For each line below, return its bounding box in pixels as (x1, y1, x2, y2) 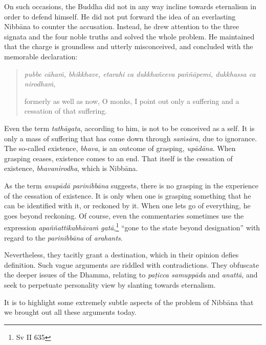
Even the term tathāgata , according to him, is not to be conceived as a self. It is (4, 122, 255, 133)
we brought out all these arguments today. (4, 307, 137, 317)
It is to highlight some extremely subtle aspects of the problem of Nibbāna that (4, 296, 254, 307)
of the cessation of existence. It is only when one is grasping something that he (4, 190, 251, 201)
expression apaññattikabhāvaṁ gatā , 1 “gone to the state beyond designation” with (4, 221, 260, 232)
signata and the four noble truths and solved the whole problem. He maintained (4, 31, 255, 41)
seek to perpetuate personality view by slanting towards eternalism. (4, 279, 216, 290)
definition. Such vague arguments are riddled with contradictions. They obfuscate (4, 259, 259, 270)
